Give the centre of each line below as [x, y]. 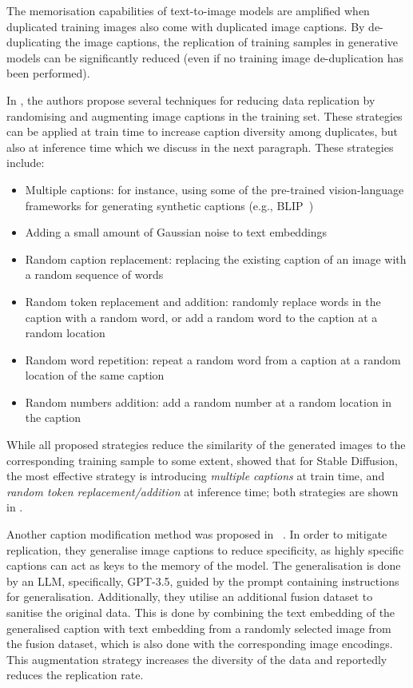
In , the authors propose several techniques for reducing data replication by [191, 99]
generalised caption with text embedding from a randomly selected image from [199, 628]
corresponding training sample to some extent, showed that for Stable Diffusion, [202, 460]
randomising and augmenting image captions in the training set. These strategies [205, 115]
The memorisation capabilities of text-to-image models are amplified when [188, 10]
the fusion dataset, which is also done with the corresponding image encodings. [200, 644]
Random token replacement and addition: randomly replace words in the [203, 301]
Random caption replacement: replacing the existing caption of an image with [216, 258]
